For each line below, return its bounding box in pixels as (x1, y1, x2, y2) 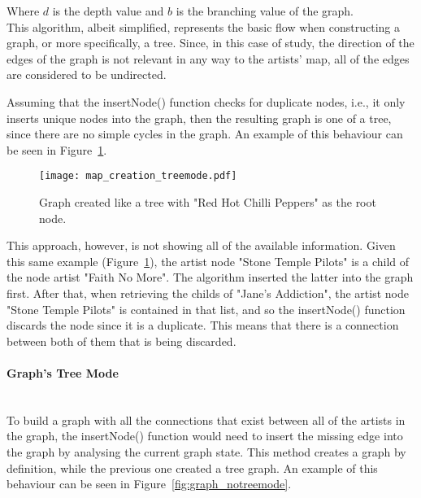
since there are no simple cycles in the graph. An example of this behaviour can (7, 125, 403, 142)
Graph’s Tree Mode (7, 364, 119, 381)
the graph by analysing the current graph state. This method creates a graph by (7, 443, 406, 460)
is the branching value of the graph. (176, 2, 354, 19)
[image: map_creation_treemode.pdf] (39, 170, 237, 182)
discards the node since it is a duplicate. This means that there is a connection (7, 317, 399, 334)
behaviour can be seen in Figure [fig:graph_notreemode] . (7, 475, 292, 492)
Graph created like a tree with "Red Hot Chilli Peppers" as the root (39, 194, 376, 210)
